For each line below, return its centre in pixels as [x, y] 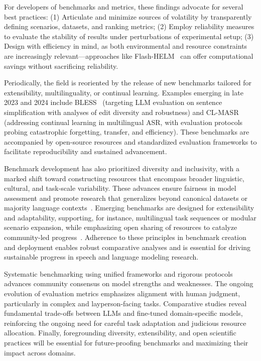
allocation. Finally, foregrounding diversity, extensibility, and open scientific [120, 333]
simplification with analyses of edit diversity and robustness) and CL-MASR [121, 112]
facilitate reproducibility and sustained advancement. [86, 151]
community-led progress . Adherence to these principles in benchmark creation [125, 237]
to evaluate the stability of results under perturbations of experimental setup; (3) [129, 36]
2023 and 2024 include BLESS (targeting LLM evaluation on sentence [113, 102]
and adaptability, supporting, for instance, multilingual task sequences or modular [130, 217]
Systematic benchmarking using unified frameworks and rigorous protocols [118, 273]
